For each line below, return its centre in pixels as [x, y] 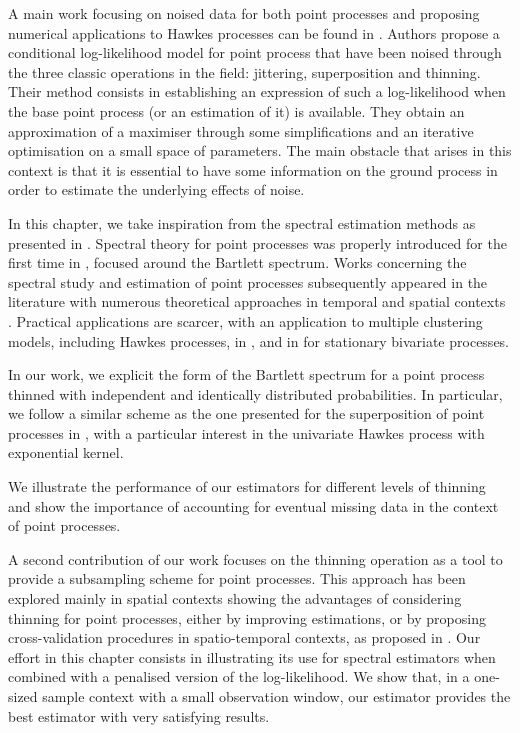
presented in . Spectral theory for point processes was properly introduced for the [257, 242]
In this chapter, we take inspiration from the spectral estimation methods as [242, 222]
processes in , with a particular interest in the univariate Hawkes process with [246, 432]
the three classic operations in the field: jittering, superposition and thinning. [244, 71]
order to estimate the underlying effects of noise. [156, 189]
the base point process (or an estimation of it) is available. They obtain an [236, 110]
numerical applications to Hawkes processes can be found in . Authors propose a [254, 32]
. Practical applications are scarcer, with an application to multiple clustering [245, 320]
